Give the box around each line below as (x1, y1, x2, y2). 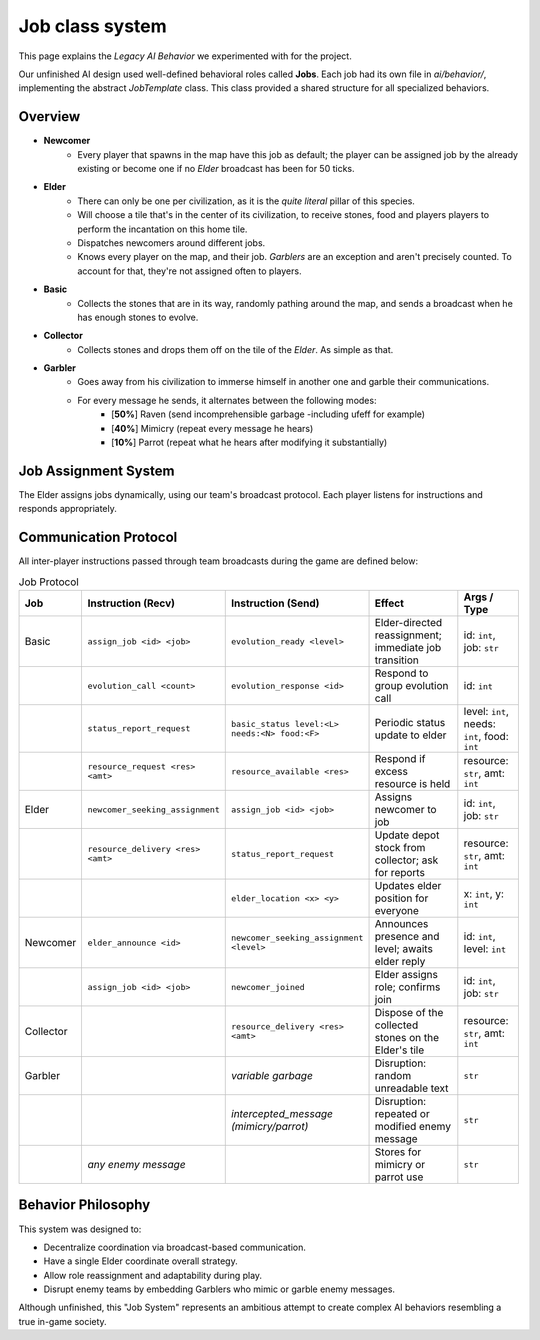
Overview (18, 108, 81, 125)
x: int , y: (463, 886, 505, 900)
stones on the (374, 1031, 440, 1045)
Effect (374, 596, 405, 610)
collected (374, 1018, 419, 1032)
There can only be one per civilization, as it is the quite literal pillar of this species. (77, 195, 415, 207)
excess (374, 765, 409, 779)
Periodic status (374, 715, 446, 729)
